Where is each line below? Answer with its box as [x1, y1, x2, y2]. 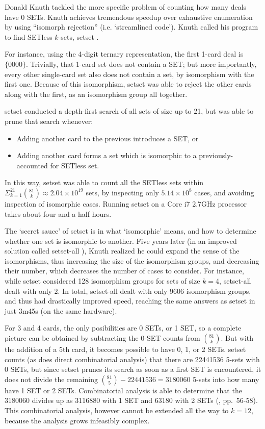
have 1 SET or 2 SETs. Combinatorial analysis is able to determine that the [5, 385, 242, 395]
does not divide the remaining [5, 373, 98, 384]
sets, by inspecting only [86, 187, 159, 197]
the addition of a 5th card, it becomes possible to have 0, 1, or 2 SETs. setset [5, 344, 246, 355]
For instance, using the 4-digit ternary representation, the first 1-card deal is [5, 48, 244, 59]
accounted [16, 160, 48, 170]
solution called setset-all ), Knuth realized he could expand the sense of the [5, 245, 240, 256]
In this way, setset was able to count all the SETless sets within [5, 177, 204, 188]
